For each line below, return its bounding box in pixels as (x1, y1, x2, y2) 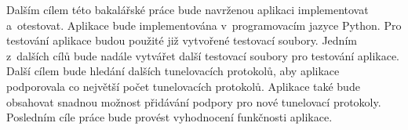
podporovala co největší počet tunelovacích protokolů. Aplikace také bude (6, 78, 360, 94)
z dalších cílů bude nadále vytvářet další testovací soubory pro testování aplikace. (6, 47, 400, 63)
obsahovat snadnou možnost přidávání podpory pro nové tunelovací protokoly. (6, 93, 381, 110)
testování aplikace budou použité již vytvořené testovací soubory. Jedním (6, 32, 357, 49)
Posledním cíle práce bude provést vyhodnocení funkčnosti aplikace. (6, 109, 333, 125)
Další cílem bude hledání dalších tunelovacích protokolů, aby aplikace (6, 63, 340, 79)
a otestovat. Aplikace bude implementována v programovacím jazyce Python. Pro (6, 16, 402, 33)
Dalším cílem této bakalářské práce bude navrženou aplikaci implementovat (6, 2, 369, 17)
